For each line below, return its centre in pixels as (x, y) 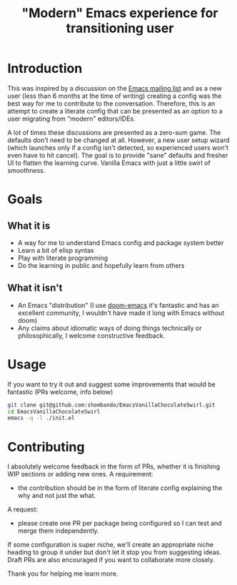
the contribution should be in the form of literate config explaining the (120, 488)
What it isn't (35, 288)
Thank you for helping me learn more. (63, 574)
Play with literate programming (63, 258)
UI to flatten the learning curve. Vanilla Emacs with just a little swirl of (109, 163)
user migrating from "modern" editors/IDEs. (71, 119)
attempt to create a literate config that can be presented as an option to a (115, 111)
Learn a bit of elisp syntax (56, 250)
